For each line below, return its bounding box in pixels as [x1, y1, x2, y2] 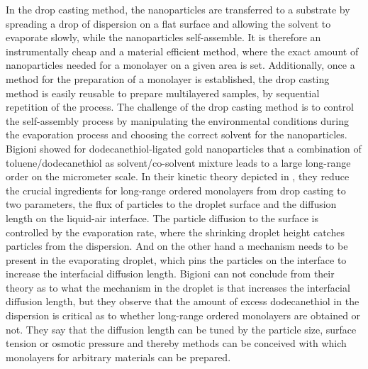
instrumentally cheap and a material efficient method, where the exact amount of [6, 43, 359, 58]
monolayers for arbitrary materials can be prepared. [6, 349, 231, 364]
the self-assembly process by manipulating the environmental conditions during [6, 113, 349, 128]
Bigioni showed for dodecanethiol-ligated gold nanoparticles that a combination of [6, 141, 362, 155]
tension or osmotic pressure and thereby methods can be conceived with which [6, 336, 347, 351]
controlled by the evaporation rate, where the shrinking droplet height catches [6, 224, 345, 239]
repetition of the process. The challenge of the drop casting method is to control [6, 99, 354, 114]
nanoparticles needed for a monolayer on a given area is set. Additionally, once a [6, 57, 355, 72]
